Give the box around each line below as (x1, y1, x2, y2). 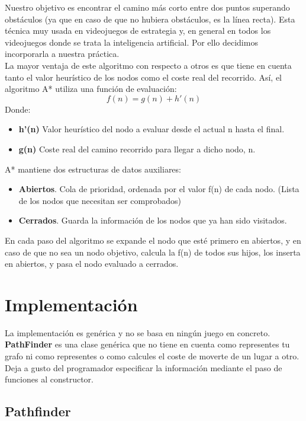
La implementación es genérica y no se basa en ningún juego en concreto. (5, 326, 270, 339)
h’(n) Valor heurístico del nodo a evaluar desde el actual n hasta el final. (18, 123, 285, 135)
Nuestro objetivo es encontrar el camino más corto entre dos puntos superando (5, 1, 290, 13)
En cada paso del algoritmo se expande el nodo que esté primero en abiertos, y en (5, 234, 301, 246)
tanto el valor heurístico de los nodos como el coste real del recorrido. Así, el (5, 71, 282, 83)
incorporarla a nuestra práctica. (5, 47, 120, 60)
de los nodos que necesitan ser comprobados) (18, 194, 182, 206)
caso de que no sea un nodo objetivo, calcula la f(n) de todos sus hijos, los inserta (5, 245, 301, 258)
